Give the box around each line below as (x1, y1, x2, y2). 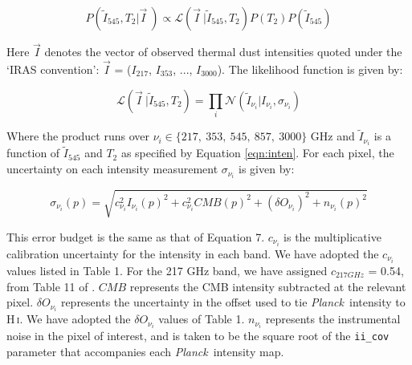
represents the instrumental (265, 310, 401, 327)
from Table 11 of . (6, 278, 96, 294)
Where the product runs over (6, 128, 149, 144)
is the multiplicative (284, 228, 381, 245)
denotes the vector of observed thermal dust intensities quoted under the (44, 43, 402, 60)
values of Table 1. (158, 310, 245, 327)
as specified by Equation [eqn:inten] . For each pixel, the (120, 144, 394, 161)
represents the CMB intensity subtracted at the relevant (129, 278, 406, 294)
